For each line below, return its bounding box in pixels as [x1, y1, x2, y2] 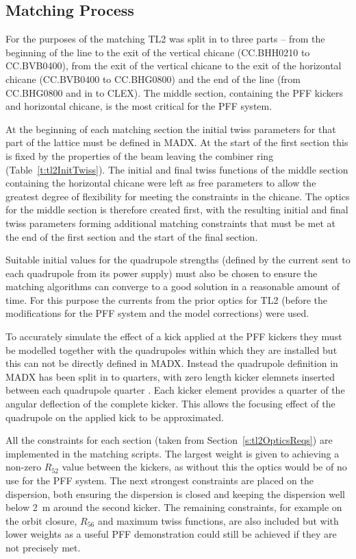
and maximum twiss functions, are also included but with [97, 513, 339, 527]
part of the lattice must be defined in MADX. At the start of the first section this [5, 135, 348, 150]
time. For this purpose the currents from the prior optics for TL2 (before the [5, 292, 328, 307]
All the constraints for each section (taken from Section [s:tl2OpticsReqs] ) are [5, 433, 333, 447]
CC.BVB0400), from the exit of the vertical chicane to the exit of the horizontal [5, 58, 342, 73]
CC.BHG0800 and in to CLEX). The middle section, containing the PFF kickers [5, 85, 344, 99]
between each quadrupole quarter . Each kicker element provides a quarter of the [5, 383, 345, 397]
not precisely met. [5, 540, 81, 554]
